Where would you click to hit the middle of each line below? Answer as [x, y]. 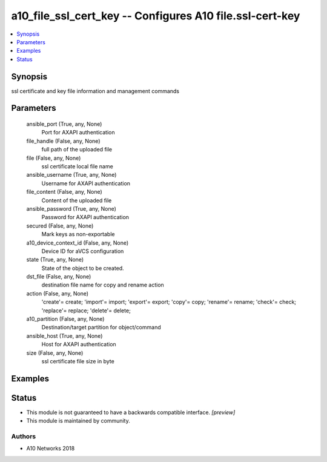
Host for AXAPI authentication [79, 345]
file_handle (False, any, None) [63, 141]
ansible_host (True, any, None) [64, 335]
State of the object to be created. [83, 268]
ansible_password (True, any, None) [71, 208]
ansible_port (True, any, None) [64, 124]
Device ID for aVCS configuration [83, 251]
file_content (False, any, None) [64, 192]
